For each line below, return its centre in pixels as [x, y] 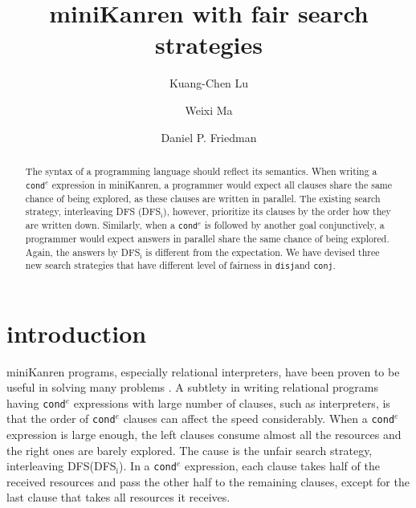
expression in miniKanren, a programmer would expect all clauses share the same [222, 184]
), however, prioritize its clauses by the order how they [277, 211]
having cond [36, 402]
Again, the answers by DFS [83, 252]
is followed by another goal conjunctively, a [294, 225]
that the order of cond [61, 419]
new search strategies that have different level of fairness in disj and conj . [180, 265]
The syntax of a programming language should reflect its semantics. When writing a [201, 171]
